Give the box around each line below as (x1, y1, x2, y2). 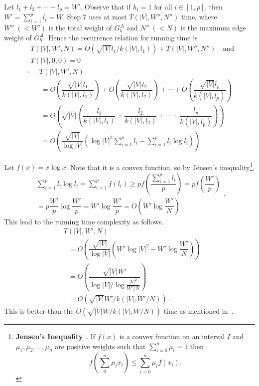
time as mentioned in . (163, 305, 234, 316)
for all (154, 1, 172, 11)
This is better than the (4, 305, 74, 316)
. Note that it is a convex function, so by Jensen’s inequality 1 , (66, 160, 255, 172)
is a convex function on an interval (119, 331, 225, 341)
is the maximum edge (180, 22, 246, 33)
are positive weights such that (55, 341, 146, 351)
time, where (181, 11, 217, 22)
